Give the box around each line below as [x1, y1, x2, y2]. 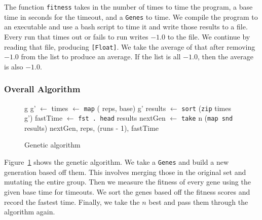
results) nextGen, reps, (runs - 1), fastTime [24, 122, 159, 133]
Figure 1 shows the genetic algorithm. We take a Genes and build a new [4, 157, 229, 167]
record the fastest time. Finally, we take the [4, 196, 140, 207]
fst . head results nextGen [78, 113, 166, 123]
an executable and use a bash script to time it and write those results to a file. [4, 21, 248, 32]
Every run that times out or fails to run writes [4, 31, 148, 42]
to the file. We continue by [167, 31, 250, 42]
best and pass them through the [148, 196, 248, 207]
